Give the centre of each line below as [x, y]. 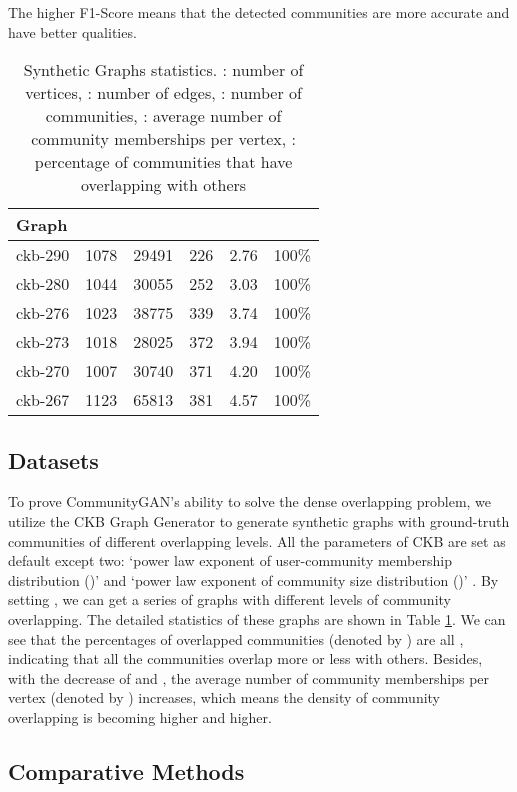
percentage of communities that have [163, 162]
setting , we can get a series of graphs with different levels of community [229, 599]
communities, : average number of [163, 116]
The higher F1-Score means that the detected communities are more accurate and [259, 12]
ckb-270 [43, 371]
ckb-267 [43, 400]
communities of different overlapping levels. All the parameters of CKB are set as [257, 540]
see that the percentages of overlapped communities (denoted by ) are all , [236, 638]
